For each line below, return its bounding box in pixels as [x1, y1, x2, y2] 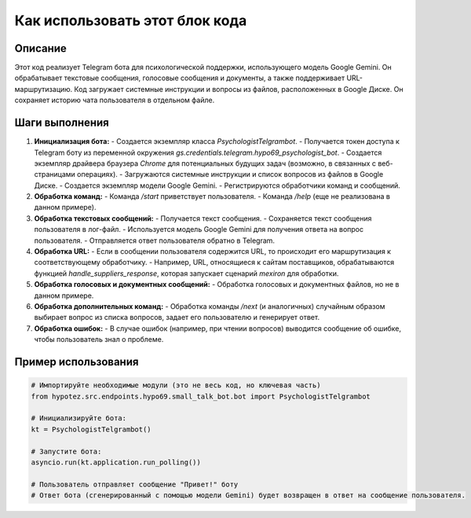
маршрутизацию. [14, 84, 73, 94]
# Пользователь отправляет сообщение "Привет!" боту [31, 479, 239, 489]
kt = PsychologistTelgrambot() [31, 424, 152, 434]
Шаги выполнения [14, 116, 109, 130]
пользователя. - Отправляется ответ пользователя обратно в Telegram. [34, 236, 275, 245]
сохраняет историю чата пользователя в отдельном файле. [14, 95, 215, 105]
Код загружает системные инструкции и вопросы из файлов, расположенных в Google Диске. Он [74, 84, 403, 94]
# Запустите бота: [31, 446, 102, 456]
